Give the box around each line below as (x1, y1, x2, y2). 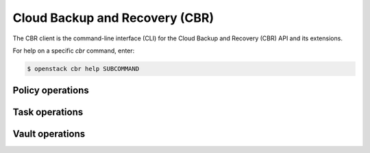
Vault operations (12, 128, 86, 140)
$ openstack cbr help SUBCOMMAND (27, 65, 140, 72)
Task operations (12, 107, 84, 118)
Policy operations (12, 85, 89, 96)
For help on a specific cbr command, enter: (12, 46, 135, 55)
